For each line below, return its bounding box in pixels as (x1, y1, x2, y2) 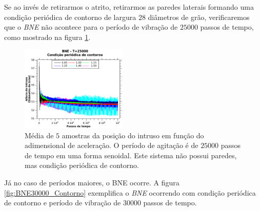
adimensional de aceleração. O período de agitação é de (25, 140, 198, 151)
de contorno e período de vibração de (4, 197, 121, 208)
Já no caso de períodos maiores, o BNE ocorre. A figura (4, 177, 179, 187)
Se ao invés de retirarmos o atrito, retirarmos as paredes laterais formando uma (4, 2, 254, 12)
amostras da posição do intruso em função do (62, 130, 204, 140)
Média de (25, 130, 54, 140)
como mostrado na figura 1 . (4, 31, 91, 42)
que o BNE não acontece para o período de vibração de (4, 22, 178, 32)
